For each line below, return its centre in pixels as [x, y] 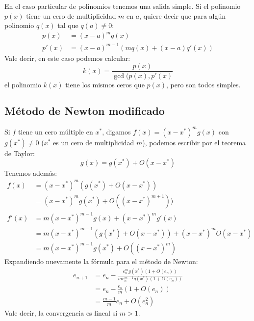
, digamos [116, 131]
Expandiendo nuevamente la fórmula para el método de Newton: [101, 261]
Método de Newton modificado [85, 111]
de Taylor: [20, 153]
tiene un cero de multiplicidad [71, 15]
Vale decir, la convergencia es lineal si [61, 313]
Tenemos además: [31, 173]
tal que [68, 25]
